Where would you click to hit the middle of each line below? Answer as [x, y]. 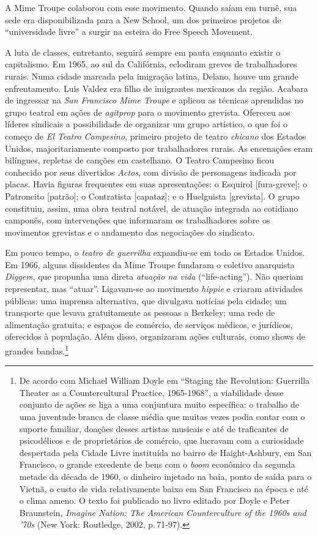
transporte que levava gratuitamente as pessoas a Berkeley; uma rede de [140, 312]
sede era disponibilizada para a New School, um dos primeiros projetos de [143, 19]
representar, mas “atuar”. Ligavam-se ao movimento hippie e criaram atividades [154, 289]
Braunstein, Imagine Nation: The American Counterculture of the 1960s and [163, 512]
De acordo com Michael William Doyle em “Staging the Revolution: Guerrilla [165, 380]
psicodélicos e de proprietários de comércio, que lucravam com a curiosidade [161, 440]
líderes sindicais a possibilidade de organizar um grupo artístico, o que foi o [146, 124]
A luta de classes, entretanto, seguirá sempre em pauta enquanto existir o [143, 52]
